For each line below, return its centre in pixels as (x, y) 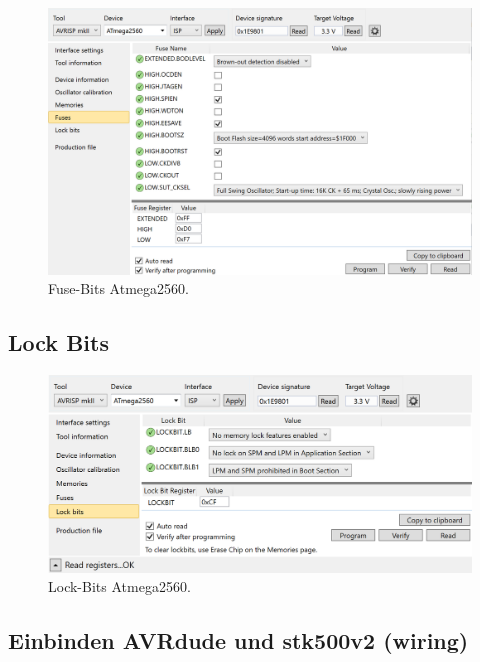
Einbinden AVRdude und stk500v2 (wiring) (238, 640)
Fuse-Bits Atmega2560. (118, 288)
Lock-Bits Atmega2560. (119, 586)
